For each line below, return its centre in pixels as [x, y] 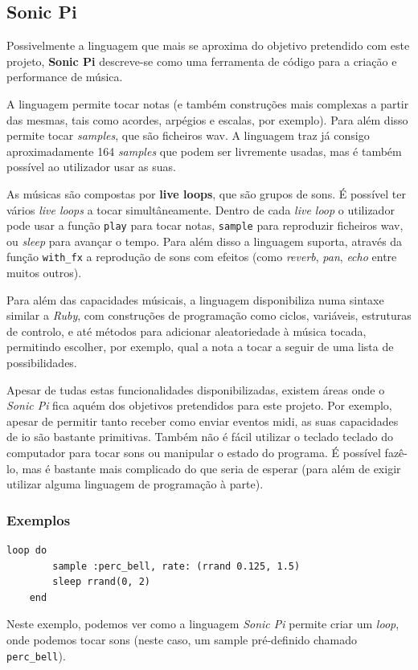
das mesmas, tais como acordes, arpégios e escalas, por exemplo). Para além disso [207, 119]
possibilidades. [42, 363]
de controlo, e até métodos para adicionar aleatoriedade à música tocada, [186, 331]
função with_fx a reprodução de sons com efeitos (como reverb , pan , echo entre [202, 257]
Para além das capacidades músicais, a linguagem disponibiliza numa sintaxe [195, 299]
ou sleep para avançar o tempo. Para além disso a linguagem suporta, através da [205, 241]
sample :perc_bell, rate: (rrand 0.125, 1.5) [176, 566]
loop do [27, 550]
